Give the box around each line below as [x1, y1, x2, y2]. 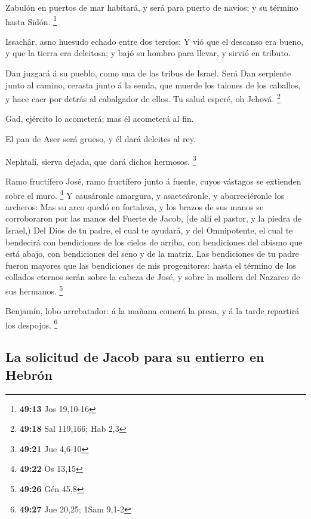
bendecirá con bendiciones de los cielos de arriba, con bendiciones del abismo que [5, 235, 303, 248]
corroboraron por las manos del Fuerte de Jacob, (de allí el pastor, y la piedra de [5, 212, 302, 225]
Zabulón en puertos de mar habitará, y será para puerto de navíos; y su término [5, 1, 298, 13]
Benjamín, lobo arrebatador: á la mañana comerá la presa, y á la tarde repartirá [5, 305, 300, 317]
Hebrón [5, 365, 53, 383]
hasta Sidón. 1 [5, 13, 57, 27]
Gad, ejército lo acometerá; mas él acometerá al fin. [5, 112, 194, 125]
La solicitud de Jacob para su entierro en [5, 348, 264, 366]
